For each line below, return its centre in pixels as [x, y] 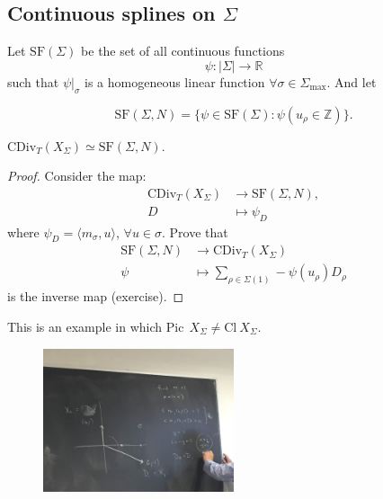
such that [33, 81]
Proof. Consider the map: [77, 176]
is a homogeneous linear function [175, 81]
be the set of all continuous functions [183, 51]
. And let [352, 81]
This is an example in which [85, 326]
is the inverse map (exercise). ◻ [96, 296]
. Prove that [195, 232]
